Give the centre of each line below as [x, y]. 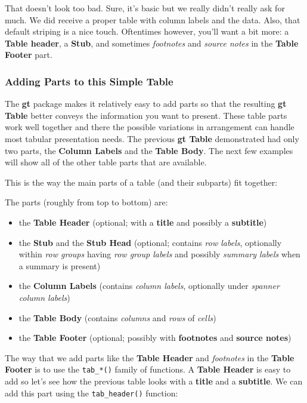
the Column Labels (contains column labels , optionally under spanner [149, 286]
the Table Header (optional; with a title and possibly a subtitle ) [143, 222]
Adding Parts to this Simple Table [89, 81]
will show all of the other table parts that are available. [106, 162]
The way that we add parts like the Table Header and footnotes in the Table [150, 357]
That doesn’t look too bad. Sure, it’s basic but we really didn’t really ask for [145, 8]
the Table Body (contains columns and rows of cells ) [117, 317]
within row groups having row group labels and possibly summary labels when [159, 254]
